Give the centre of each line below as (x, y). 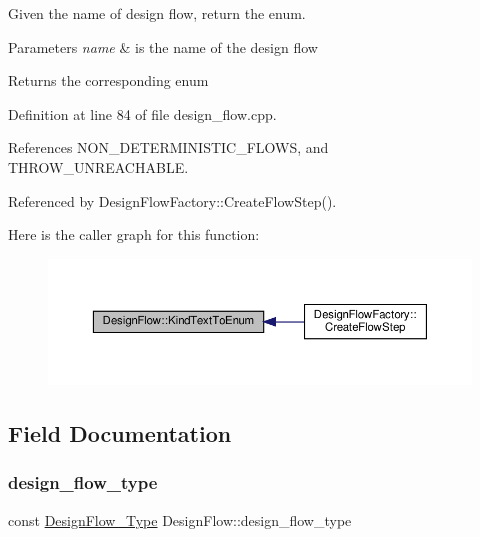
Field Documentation (120, 433)
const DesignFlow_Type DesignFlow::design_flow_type (180, 519)
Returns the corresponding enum (108, 80)
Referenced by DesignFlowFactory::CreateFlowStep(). (172, 200)
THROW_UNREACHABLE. (98, 166)
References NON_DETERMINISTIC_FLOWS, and (168, 147)
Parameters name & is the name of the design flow (163, 46)
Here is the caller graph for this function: (134, 234)
